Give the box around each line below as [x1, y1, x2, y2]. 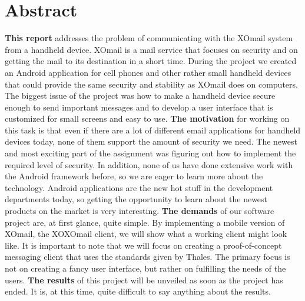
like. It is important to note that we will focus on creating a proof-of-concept [5, 239, 282, 251]
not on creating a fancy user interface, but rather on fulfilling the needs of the [5, 262, 286, 274]
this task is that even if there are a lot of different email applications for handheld [5, 123, 301, 136]
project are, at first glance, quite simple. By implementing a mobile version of [5, 216, 285, 228]
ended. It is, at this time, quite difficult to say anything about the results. [5, 285, 271, 297]
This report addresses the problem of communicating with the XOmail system [5, 32, 293, 44]
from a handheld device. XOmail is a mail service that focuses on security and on [5, 43, 298, 55]
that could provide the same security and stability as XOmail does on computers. [5, 78, 298, 90]
